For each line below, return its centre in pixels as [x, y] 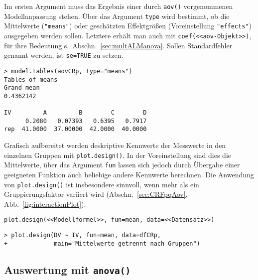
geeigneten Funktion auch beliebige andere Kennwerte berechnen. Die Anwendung [129, 175]
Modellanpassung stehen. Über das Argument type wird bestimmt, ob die [117, 16]
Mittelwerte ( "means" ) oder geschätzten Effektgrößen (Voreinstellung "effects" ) [128, 26]
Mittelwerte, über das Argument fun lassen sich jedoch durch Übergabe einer [122, 165]
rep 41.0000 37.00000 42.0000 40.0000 [75, 129]
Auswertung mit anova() [67, 269]
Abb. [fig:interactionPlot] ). [45, 204]
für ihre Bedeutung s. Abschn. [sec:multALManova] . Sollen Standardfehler [118, 45]
